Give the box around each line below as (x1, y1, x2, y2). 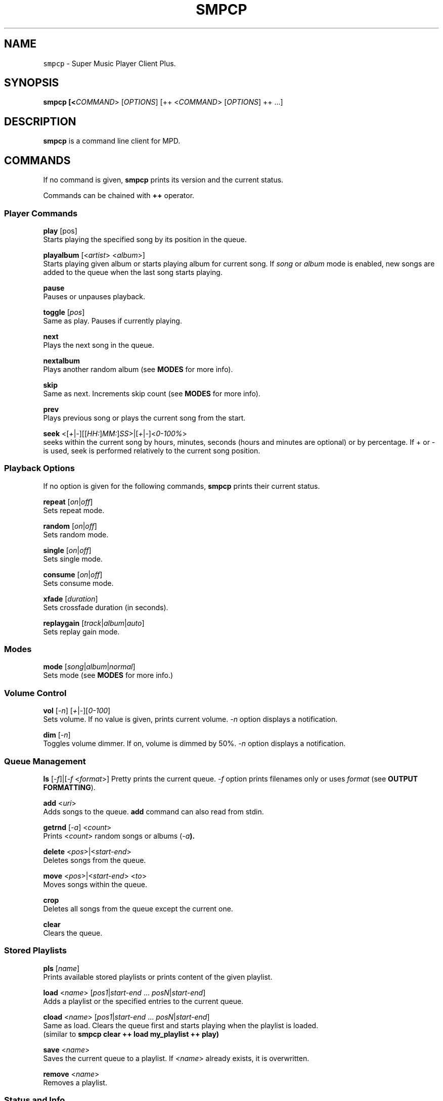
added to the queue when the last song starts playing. (43, 267, 223, 277)
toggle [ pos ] (43, 307, 85, 316)
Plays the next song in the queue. (43, 340, 154, 349)
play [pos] (43, 226, 77, 235)
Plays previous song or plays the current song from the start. (43, 413, 246, 422)
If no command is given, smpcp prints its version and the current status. (43, 175, 284, 185)
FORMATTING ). (43, 783, 96, 792)
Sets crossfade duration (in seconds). (43, 603, 168, 612)
